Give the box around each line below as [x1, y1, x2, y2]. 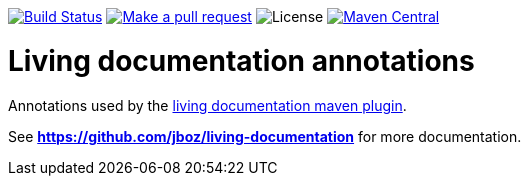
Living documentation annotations [8, 43, 475, 78]
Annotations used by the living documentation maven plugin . [8, 96, 407, 114]
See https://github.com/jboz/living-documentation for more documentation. [8, 127, 522, 145]
